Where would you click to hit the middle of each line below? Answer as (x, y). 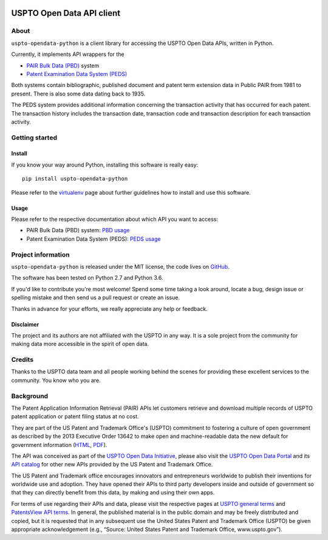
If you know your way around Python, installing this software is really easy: (105, 165)
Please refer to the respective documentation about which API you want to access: (115, 220)
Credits (22, 360)
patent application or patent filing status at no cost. (75, 417)
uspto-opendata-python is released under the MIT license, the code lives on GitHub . (121, 266)
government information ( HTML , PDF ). (59, 445)
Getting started (34, 137)
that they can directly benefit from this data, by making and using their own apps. (113, 493)
